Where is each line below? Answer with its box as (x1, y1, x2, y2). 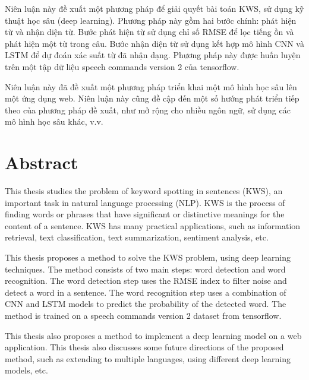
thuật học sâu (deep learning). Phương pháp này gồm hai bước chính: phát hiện (5, 14, 297, 26)
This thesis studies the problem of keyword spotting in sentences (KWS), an (5, 185, 283, 197)
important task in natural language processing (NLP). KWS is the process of (5, 196, 285, 208)
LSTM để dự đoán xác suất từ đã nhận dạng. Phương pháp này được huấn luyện (5, 49, 301, 61)
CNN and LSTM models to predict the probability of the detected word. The (5, 297, 286, 310)
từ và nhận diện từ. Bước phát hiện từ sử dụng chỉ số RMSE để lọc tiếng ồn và (5, 26, 294, 38)
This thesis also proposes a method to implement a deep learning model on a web (5, 329, 302, 341)
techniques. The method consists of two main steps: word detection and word (5, 262, 286, 275)
